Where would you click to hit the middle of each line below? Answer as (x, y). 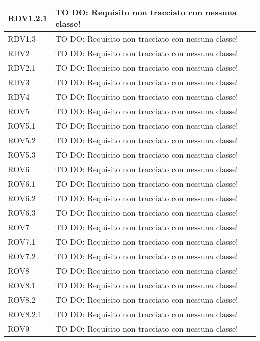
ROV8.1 (22, 285)
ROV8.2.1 (25, 314)
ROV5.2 (22, 140)
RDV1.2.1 (28, 18)
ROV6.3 (22, 213)
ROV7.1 (22, 242)
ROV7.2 (22, 256)
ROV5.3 (22, 155)
